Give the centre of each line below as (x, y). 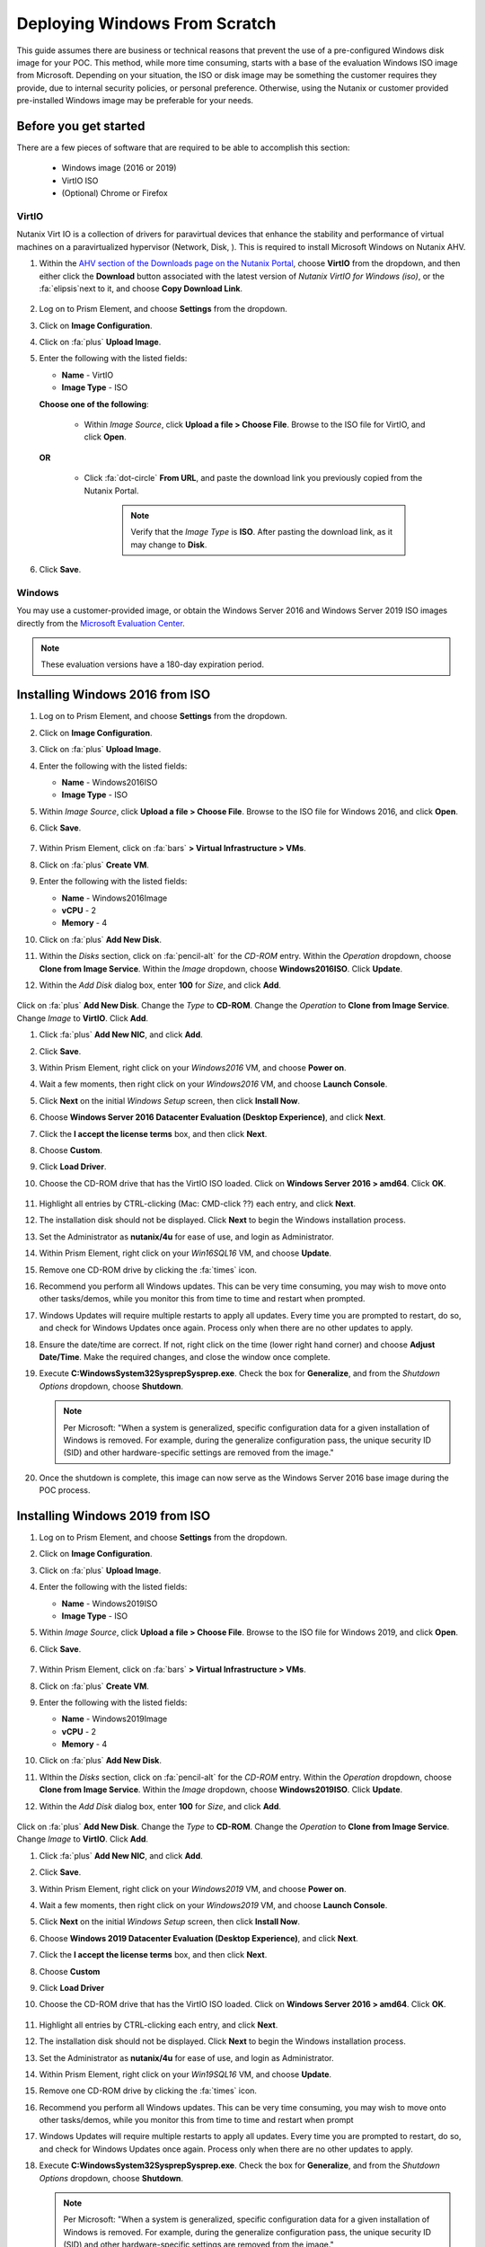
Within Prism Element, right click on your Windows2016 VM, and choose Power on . (193, 1067)
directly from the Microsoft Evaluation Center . (101, 623)
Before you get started (81, 126)
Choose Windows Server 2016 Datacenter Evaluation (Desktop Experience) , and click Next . (212, 1117)
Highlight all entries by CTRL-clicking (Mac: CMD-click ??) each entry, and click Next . (198, 1203)
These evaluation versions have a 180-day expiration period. (153, 664)
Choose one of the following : (94, 404)
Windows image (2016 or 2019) (119, 168)
